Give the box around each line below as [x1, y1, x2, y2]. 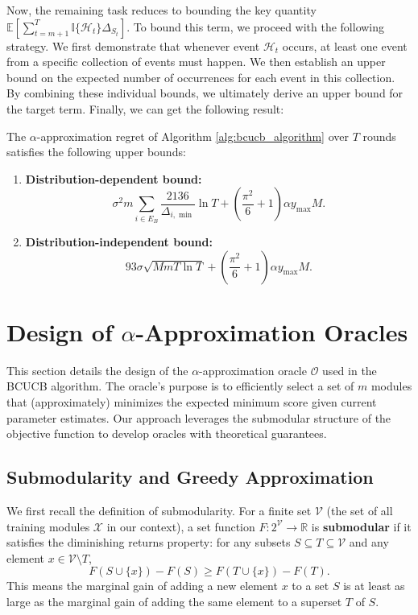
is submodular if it [311, 518, 412, 535]
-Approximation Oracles [135, 315, 408, 348]
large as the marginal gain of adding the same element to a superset [6, 592, 342, 609]
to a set [292, 577, 329, 594]
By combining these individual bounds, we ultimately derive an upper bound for [6, 85, 404, 101]
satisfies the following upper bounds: [6, 143, 186, 160]
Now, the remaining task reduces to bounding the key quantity [6, 2, 317, 18]
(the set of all [326, 501, 393, 518]
